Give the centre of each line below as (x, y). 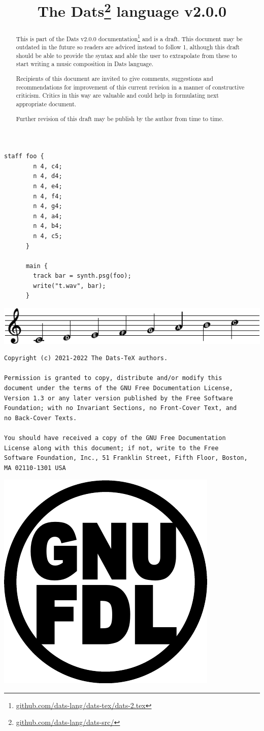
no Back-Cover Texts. (41, 418)
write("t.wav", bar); (70, 286)
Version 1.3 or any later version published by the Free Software (119, 398)
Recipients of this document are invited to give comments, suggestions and (114, 78)
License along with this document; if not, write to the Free (111, 448)
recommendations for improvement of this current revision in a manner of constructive (130, 87)
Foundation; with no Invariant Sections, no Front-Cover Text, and (121, 408)
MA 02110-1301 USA (35, 468)
